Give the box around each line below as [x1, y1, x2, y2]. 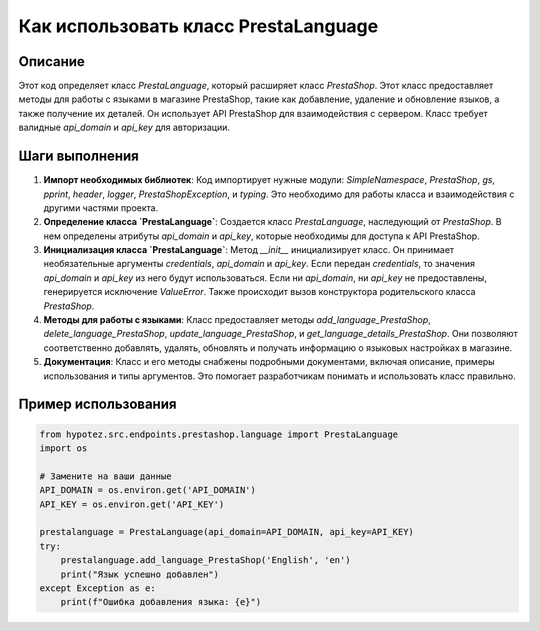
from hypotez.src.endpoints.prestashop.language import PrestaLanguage [39, 428, 399, 440]
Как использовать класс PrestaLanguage [18, 15, 379, 37]
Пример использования [18, 396, 177, 413]
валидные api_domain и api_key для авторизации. [18, 121, 230, 134]
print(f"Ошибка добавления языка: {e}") [60, 596, 262, 608]
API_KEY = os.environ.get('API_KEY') [39, 498, 225, 510]
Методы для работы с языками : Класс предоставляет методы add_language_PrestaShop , [43, 314, 432, 326]
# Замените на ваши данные [39, 470, 172, 482]
